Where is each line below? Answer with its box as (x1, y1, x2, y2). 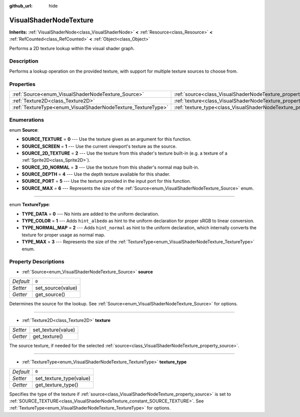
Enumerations (9, 117, 44, 124)
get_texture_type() (35, 381, 78, 388)
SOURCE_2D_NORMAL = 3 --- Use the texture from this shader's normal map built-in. (21, 164, 199, 170)
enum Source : (9, 127, 39, 133)
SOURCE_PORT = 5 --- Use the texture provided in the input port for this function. (21, 178, 191, 184)
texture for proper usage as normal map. (21, 232, 105, 238)
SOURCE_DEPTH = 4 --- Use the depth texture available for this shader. (21, 171, 170, 177)
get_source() (35, 291, 65, 298)
